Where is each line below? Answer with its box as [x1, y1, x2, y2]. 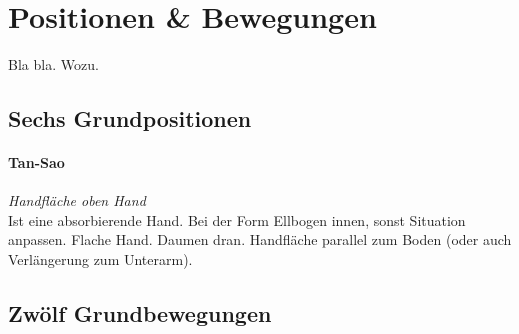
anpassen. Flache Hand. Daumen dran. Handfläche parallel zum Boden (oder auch [8, 229, 512, 250]
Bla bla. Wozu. [8, 54, 99, 75]
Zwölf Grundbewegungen [8, 298, 272, 329]
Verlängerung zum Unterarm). [8, 249, 193, 270]
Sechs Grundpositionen [8, 103, 252, 134]
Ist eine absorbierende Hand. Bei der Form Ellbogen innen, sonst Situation [8, 209, 466, 230]
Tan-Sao [8, 152, 65, 173]
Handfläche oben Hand [8, 190, 146, 211]
